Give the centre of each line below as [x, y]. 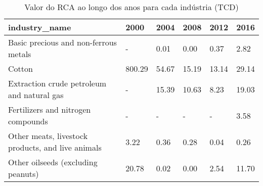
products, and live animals [55, 147]
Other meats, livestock [48, 136]
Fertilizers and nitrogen [50, 109]
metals [20, 54]
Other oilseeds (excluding [53, 162]
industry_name [40, 27]
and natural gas [36, 95]
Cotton [20, 68]
